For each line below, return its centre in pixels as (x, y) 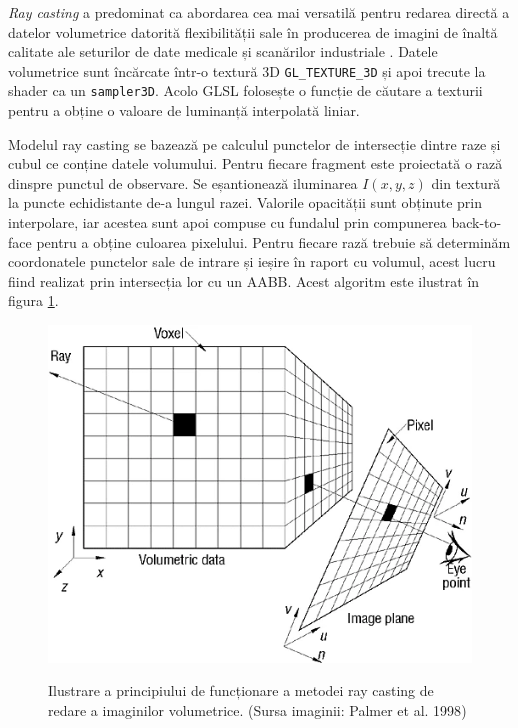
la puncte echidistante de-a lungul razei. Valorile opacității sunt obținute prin (245, 202)
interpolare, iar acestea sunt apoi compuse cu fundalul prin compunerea (227, 222)
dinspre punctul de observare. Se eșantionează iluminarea (183, 182)
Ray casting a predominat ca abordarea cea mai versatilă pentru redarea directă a (259, 12)
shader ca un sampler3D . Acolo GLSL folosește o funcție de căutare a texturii (245, 90)
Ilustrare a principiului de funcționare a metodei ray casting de (241, 690)
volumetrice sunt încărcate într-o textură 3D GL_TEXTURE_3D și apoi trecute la (247, 70)
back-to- (476, 222)
